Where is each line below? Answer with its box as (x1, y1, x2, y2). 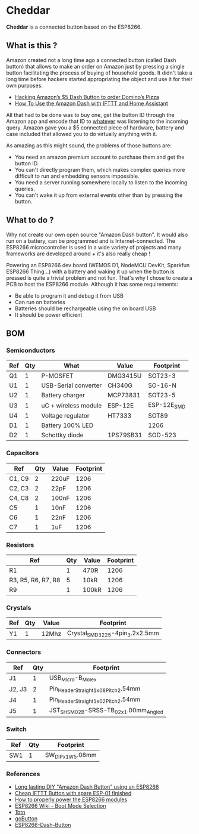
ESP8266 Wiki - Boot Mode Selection (14, 802, 106, 810)
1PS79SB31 (108, 431, 143, 439)
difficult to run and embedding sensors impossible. (14, 172, 140, 180)
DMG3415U (108, 372, 142, 380)
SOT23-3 (148, 372, 176, 380)
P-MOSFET (41, 372, 74, 380)
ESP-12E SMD (148, 401, 186, 410)
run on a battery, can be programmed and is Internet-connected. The (6, 237, 175, 245)
